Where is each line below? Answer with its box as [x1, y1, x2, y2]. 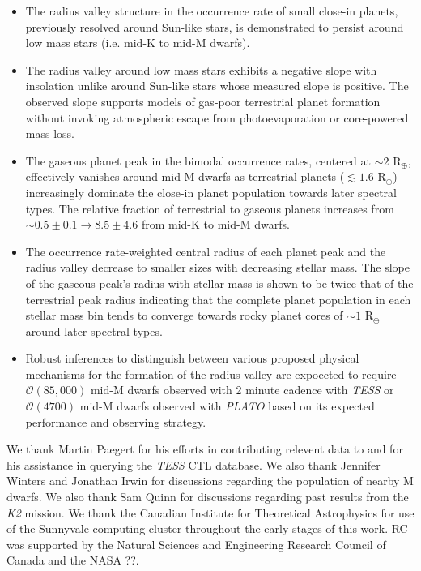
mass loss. [25, 125, 74, 142]
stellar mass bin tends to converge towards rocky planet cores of [25, 307, 343, 324]
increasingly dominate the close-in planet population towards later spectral [25, 183, 398, 200]
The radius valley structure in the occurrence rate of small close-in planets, [25, 2, 398, 19]
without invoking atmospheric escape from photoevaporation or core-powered [25, 109, 409, 126]
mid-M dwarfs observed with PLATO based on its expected [79, 397, 375, 414]
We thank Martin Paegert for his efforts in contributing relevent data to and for [6, 440, 403, 457]
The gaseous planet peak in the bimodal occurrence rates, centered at [25, 152, 371, 169]
